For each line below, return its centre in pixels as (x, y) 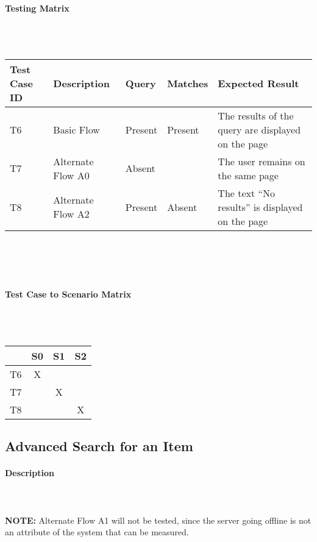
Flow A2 (71, 214)
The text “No (247, 193)
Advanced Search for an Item (99, 446)
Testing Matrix (37, 8)
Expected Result (258, 83)
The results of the (256, 115)
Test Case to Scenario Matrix (68, 294)
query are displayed (259, 129)
